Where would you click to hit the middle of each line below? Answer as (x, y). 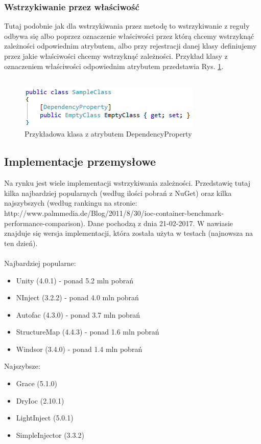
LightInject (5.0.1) (45, 418)
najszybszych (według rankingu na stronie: (71, 203)
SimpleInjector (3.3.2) (50, 435)
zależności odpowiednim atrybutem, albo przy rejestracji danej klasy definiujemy (130, 46)
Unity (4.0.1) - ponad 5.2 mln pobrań (75, 280)
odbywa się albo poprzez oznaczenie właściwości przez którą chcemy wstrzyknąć (129, 36)
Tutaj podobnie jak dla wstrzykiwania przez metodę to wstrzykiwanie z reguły (127, 26)
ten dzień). (21, 243)
